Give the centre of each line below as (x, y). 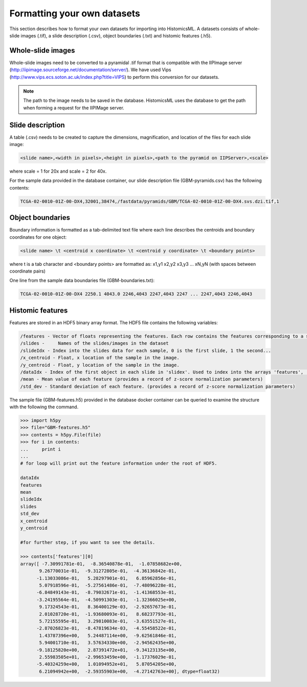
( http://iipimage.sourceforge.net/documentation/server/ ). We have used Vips (90, 70)
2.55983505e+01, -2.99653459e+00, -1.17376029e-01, (108, 657)
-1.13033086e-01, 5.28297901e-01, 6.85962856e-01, (107, 578)
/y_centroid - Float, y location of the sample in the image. (100, 365)
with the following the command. (44, 407)
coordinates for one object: (38, 237)
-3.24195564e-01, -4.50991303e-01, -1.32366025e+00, (107, 600)
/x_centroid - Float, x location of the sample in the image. (100, 358)
